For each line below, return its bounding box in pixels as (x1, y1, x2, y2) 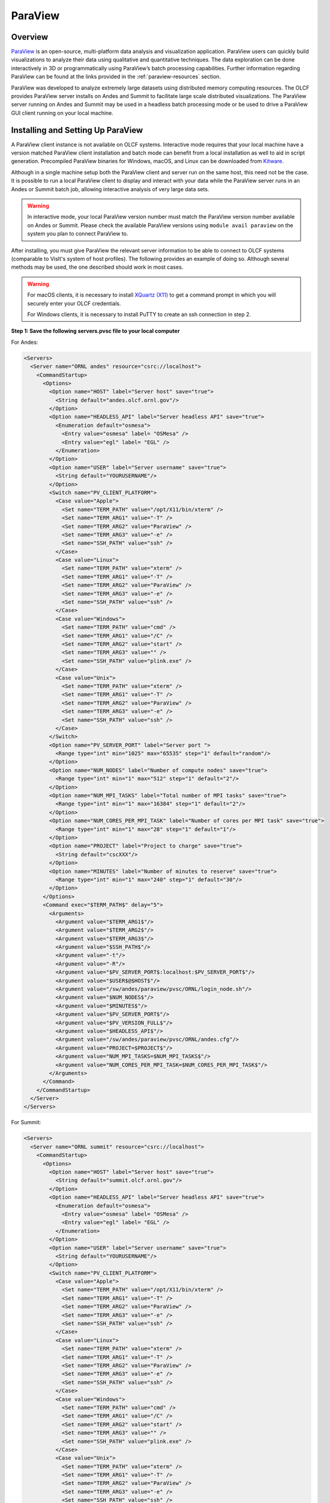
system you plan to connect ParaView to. (27, 230, 128, 237)
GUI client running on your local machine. (11, 109, 114, 117)
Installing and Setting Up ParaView (11, 125, 143, 135)
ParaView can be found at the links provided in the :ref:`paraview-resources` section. (11, 73, 221, 81)
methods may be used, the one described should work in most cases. (11, 263, 184, 271)
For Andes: (11, 338, 38, 346)
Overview (11, 32, 49, 42)
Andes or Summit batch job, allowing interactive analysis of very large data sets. (11, 185, 209, 192)
